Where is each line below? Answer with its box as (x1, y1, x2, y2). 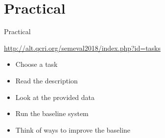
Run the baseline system (15, 108, 89, 118)
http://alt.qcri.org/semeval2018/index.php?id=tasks (4, 42, 161, 53)
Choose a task (15, 59, 58, 69)
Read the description (15, 75, 78, 85)
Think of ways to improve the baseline (15, 124, 131, 135)
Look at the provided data (15, 92, 95, 102)
